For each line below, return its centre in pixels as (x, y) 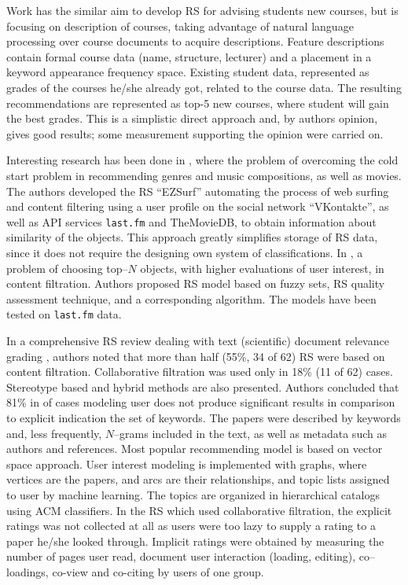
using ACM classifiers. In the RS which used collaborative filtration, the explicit (199, 510)
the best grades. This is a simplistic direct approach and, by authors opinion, (192, 118)
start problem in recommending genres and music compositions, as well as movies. (204, 175)
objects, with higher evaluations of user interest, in (262, 268)
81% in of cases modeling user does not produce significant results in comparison (201, 402)
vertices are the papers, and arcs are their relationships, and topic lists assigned (198, 479)
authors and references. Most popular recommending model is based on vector (195, 449)
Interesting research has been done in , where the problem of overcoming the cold (202, 160)
